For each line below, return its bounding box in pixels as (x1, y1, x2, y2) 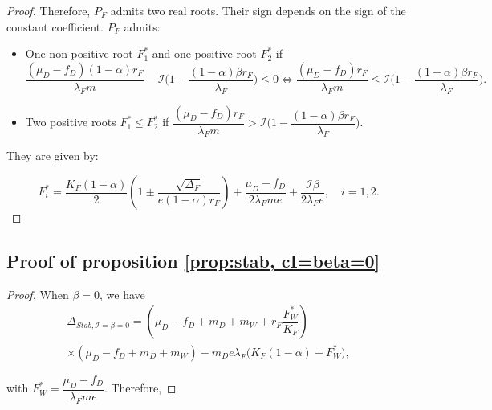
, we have (99, 285, 145, 302)
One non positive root (25, 45, 133, 62)
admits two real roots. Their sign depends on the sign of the (110, 2, 406, 18)
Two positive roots (25, 113, 116, 130)
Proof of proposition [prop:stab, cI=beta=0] (6, 248, 380, 273)
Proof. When (6, 285, 69, 302)
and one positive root (152, 45, 257, 62)
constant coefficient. (6, 18, 104, 35)
